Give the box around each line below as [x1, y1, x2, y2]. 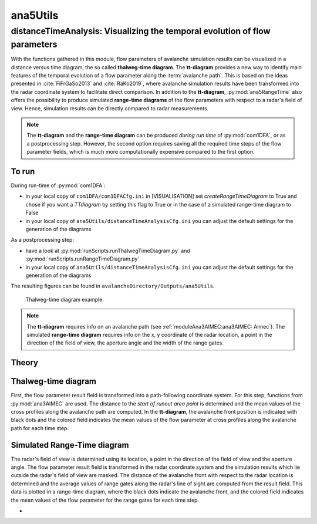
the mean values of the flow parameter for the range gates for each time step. [11, 496, 200, 503]
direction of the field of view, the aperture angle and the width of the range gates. [26, 339, 224, 346]
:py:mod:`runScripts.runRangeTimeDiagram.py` [25, 255, 140, 262]
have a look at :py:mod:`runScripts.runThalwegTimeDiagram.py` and [25, 247, 190, 254]
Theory [11, 358, 39, 368]
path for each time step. [11, 424, 69, 431]
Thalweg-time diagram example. [25, 296, 104, 303]
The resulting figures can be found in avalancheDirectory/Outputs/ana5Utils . [11, 282, 215, 290]
